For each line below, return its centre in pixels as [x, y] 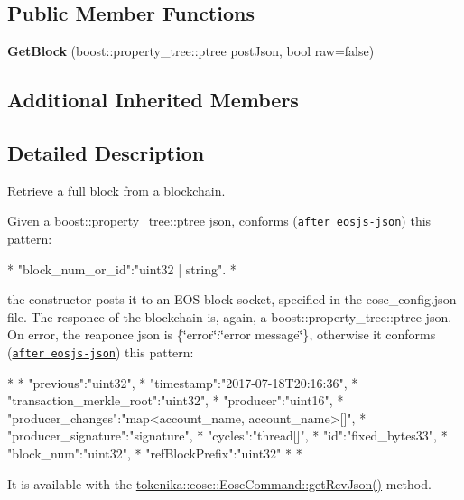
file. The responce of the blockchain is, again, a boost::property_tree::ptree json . [230, 316]
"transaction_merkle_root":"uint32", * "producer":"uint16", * [176, 400]
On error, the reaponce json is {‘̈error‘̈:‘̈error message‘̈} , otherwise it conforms [222, 334]
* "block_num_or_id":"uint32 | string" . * [122, 269]
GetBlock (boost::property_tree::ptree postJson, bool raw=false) [191, 51]
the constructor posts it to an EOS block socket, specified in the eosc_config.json [232, 299]
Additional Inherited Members [153, 100]
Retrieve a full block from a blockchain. [116, 190]
